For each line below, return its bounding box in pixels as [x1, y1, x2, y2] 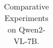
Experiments [4, 12, 48, 23]
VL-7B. [13, 35, 39, 46]
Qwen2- [18, 23, 45, 35]
